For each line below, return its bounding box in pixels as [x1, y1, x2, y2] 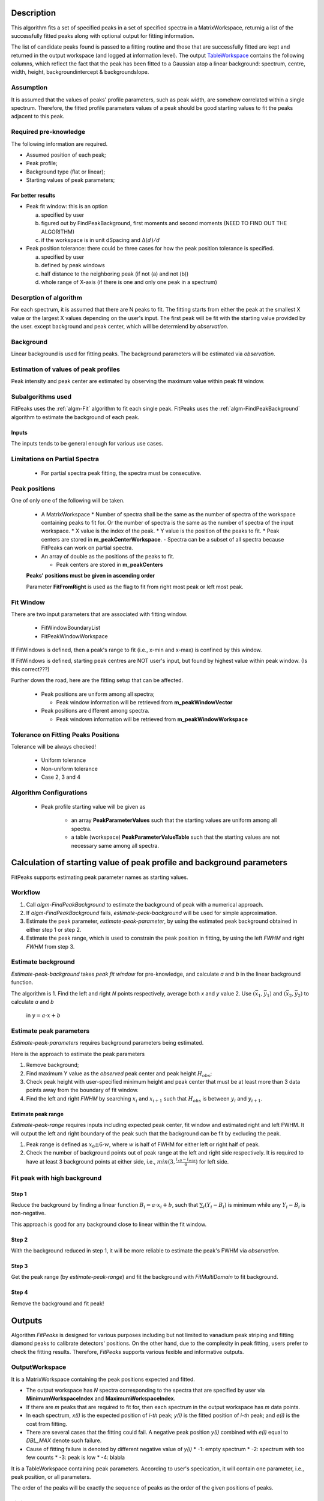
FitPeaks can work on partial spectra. [41, 544, 133, 552]
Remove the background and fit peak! [11, 1300, 104, 1307]
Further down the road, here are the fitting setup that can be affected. [11, 677, 184, 684]
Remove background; [26, 1062, 79, 1069]
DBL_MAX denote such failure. [26, 1437, 102, 1444]
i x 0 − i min [176, 1156, 196, 1163]
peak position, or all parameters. [11, 1473, 91, 1480]
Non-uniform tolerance [41, 765, 98, 772]
